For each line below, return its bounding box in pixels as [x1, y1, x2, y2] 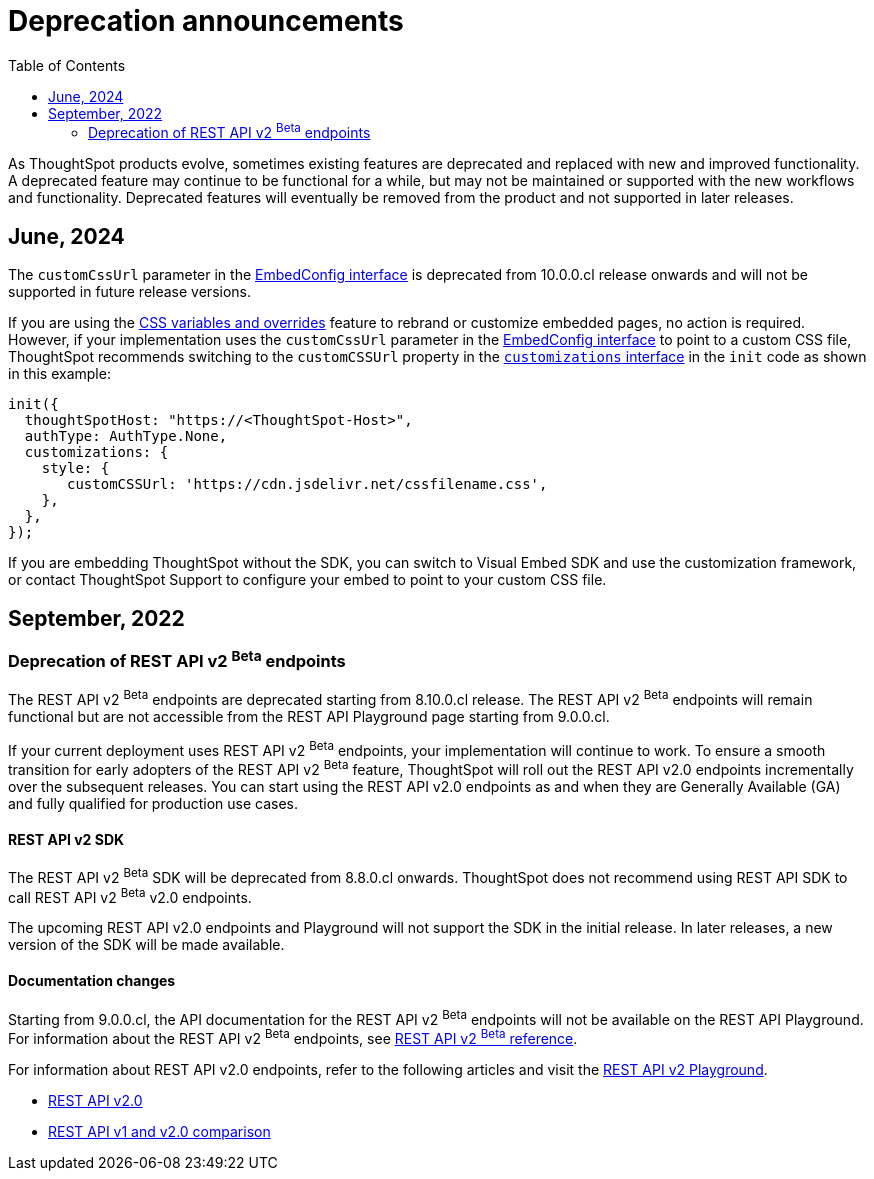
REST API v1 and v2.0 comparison [48, 1122, 271, 1140]
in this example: [8, 365, 111, 383]
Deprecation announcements [8, 4, 404, 38]
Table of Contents [8, 56, 126, 74]
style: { [41, 460, 110, 477]
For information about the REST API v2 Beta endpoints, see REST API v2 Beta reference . [8, 1027, 578, 1047]
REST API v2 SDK [8, 830, 125, 848]
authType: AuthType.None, [24, 428, 228, 445]
